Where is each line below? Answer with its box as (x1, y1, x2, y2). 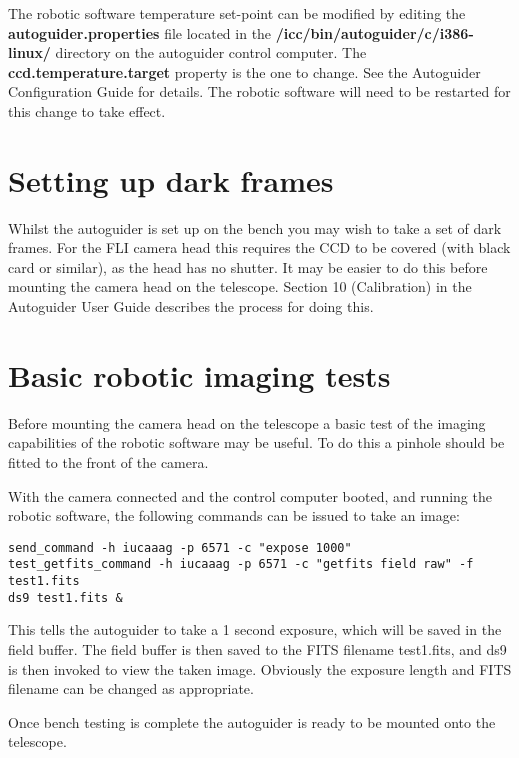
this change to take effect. (8, 100, 166, 121)
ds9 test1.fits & (8, 590, 123, 605)
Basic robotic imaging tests (8, 354, 391, 395)
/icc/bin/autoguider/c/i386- (275, 22, 474, 43)
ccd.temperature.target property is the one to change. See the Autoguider (8, 61, 481, 82)
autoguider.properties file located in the (8, 22, 272, 43)
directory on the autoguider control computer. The (55, 42, 367, 63)
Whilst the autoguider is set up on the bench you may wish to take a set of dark (8, 217, 502, 238)
